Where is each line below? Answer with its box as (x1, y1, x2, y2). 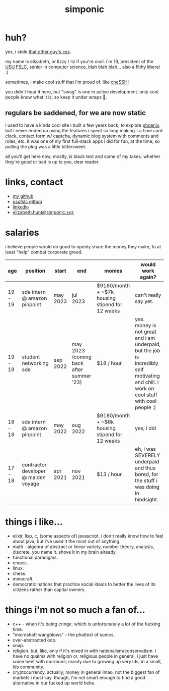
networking (22, 359, 49, 366)
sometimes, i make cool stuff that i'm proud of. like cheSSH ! (5, 79, 129, 85)
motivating (135, 372, 160, 379)
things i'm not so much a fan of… (5, 604, 146, 615)
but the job (135, 347, 160, 354)
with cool (135, 397, 157, 404)
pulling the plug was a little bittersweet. (5, 143, 87, 149)
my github (12, 193, 34, 199)
